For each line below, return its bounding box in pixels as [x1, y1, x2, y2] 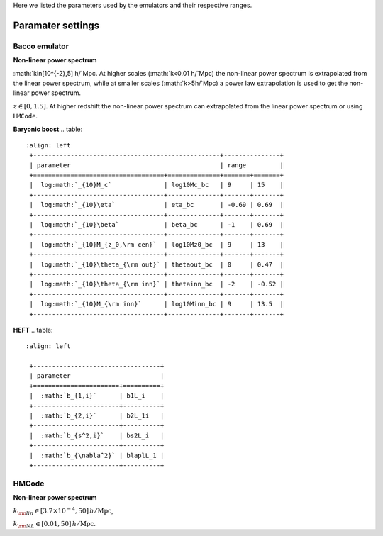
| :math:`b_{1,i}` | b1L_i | [29, 392, 165, 400]
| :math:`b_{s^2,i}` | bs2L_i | [29, 431, 165, 440]
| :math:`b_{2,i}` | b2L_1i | [29, 412, 165, 420]
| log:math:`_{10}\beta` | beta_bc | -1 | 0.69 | [29, 220, 284, 229]
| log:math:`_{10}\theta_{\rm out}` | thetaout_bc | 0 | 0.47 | [29, 260, 284, 269]
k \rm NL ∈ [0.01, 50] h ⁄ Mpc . [13, 519, 96, 530]
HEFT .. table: [13, 325, 53, 334]
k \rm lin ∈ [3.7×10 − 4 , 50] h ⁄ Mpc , [13, 506, 113, 517]
